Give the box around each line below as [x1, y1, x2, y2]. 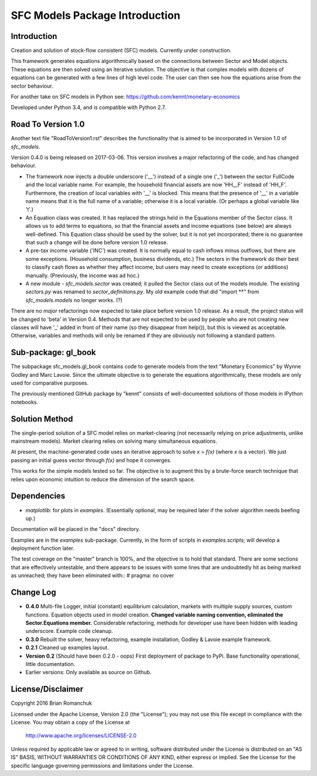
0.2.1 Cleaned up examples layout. [25, 644, 109, 651]
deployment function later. [11, 545, 75, 552]
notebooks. [11, 398, 38, 406]
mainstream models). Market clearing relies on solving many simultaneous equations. [11, 437, 217, 445]
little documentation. [25, 660, 76, 668]
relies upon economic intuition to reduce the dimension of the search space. [11, 476, 195, 483]
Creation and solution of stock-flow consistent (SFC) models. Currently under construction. [11, 47, 232, 54]
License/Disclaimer [11, 684, 83, 694]
